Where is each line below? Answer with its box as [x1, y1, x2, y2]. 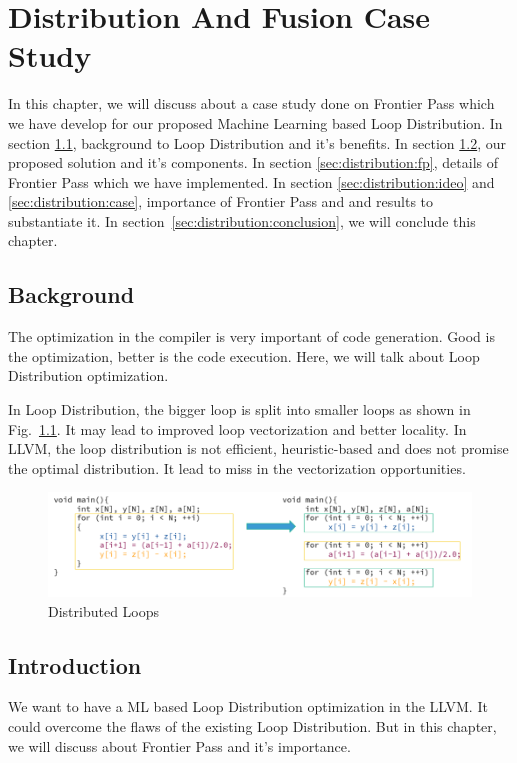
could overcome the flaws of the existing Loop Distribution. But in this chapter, [8, 716, 497, 737]
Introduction [8, 649, 142, 680]
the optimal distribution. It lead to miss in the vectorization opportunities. [8, 457, 466, 478]
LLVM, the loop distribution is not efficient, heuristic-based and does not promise [8, 438, 509, 459]
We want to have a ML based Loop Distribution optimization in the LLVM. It [8, 696, 488, 717]
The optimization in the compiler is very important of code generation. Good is [8, 326, 495, 347]
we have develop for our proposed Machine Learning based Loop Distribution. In [8, 112, 503, 133]
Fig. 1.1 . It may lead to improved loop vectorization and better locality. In [8, 418, 467, 439]
